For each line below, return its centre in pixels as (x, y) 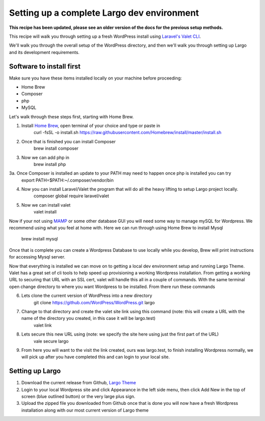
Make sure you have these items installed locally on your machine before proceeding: (95, 78)
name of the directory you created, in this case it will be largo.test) (88, 318)
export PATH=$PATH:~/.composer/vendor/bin (67, 180)
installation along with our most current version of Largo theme (85, 410)
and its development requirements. (44, 52)
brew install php (50, 164)
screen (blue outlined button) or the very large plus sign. (78, 396)
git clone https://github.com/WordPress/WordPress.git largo (94, 302)
